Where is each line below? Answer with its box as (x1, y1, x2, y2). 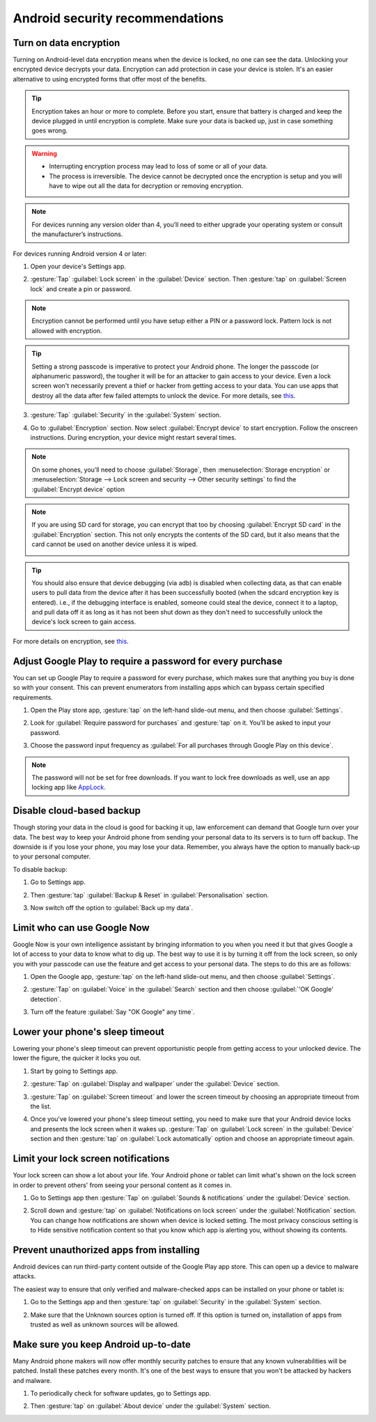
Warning (31, 149, 57, 157)
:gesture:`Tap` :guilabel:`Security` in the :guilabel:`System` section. (30, 411, 221, 419)
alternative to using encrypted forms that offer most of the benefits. (13, 75, 207, 83)
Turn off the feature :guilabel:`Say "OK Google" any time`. (30, 1007, 195, 1017)
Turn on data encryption (13, 37, 120, 49)
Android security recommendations (13, 10, 224, 26)
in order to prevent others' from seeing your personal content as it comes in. (13, 1181, 233, 1189)
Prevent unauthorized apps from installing (13, 1244, 200, 1255)
